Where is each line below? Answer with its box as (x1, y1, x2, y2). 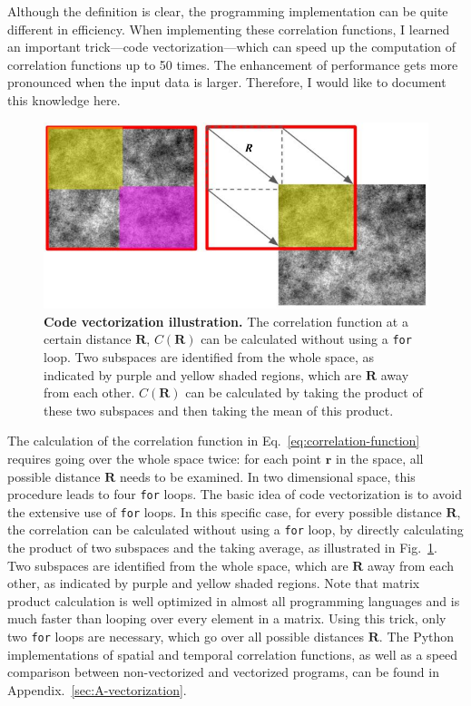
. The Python (378, 627, 455, 646)
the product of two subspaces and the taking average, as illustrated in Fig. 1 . (7, 538, 437, 557)
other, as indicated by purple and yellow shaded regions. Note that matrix (7, 574, 420, 593)
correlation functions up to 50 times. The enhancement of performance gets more (7, 54, 458, 74)
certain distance (44, 329, 132, 348)
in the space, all (335, 448, 424, 467)
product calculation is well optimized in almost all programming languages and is (7, 591, 460, 610)
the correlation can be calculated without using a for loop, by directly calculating (7, 520, 464, 539)
